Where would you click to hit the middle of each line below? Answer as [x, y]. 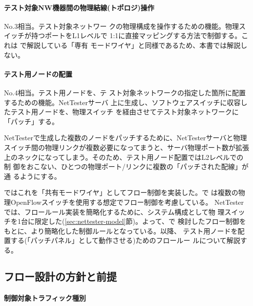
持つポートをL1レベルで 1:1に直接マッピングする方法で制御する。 [136, 35]
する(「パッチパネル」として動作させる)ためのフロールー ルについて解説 [125, 240]
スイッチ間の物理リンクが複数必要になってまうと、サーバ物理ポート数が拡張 [126, 147]
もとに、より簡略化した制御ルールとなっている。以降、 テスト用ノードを [121, 230]
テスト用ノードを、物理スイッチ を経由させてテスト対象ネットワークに [125, 112]
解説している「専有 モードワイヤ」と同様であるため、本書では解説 [134, 45]
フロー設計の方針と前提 [60, 276]
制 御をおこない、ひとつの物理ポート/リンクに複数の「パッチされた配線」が [126, 166]
